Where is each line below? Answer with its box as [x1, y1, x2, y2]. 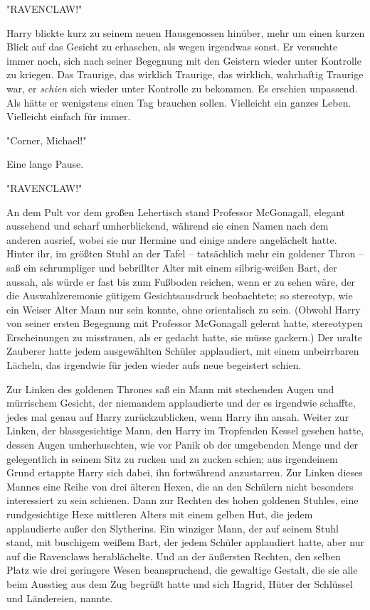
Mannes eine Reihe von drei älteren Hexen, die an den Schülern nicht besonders [6, 478, 354, 493]
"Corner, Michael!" [6, 132, 87, 147]
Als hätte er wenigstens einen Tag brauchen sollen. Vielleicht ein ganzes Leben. [6, 95, 351, 109]
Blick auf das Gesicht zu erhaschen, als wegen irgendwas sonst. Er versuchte [6, 39, 338, 54]
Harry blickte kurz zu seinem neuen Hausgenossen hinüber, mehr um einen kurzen [6, 25, 365, 40]
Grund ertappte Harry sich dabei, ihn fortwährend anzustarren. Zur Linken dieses [6, 465, 363, 480]
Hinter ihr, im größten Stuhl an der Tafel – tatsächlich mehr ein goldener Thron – [6, 246, 364, 261]
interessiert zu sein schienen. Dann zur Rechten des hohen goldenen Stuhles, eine [6, 493, 359, 508]
